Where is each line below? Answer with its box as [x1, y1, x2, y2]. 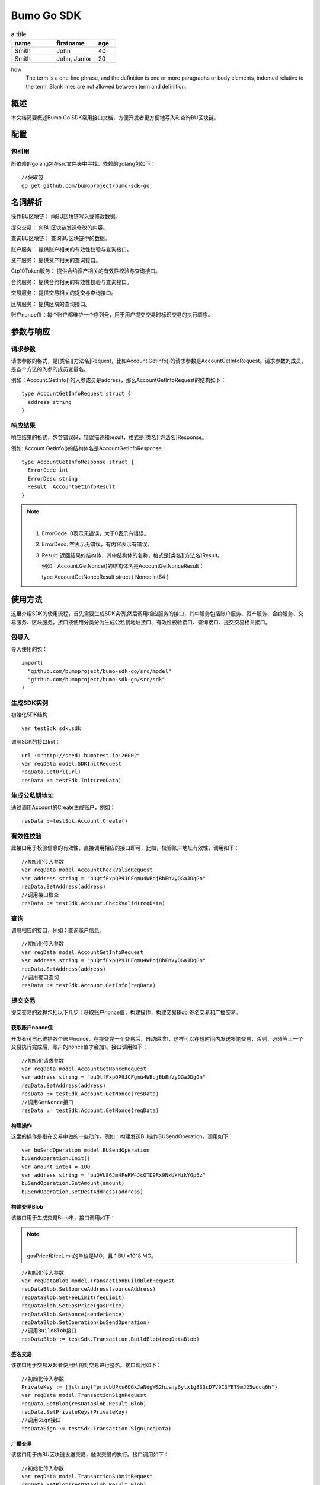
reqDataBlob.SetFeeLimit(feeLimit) [21, 1294, 125, 1301]
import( [21, 659, 44, 666]
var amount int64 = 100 [21, 1163, 91, 1170]
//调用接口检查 [21, 892, 59, 898]
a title [11, 30, 27, 38]
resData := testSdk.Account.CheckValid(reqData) [21, 900, 165, 906]
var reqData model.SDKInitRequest [21, 760, 121, 767]
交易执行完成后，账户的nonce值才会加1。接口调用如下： [11, 1043, 148, 1051]
